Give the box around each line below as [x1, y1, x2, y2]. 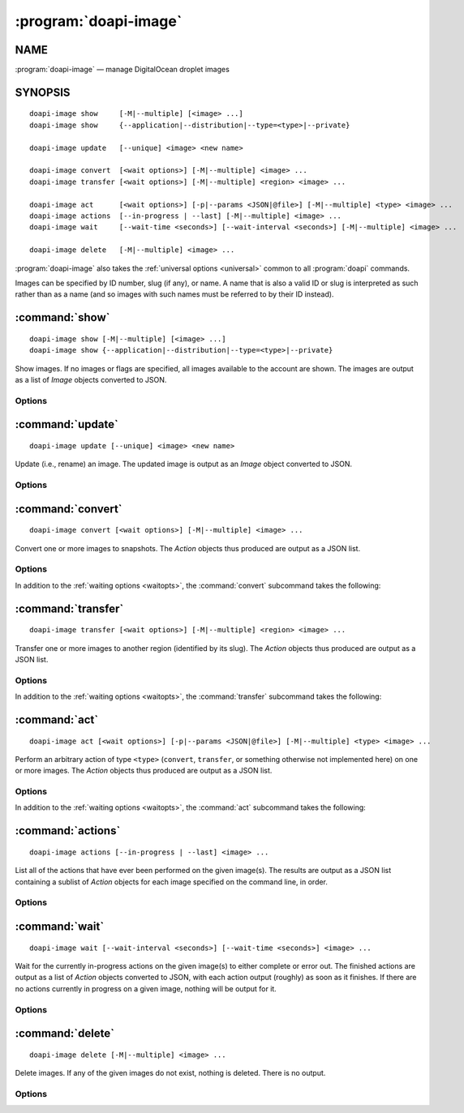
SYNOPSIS [15, 85, 71, 99]
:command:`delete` [15, 1026, 115, 1041]
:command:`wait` [15, 919, 105, 933]
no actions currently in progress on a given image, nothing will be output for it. [15, 983, 277, 993]
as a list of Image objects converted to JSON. [15, 375, 167, 384]
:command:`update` [15, 417, 119, 431]
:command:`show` [15, 310, 110, 324]
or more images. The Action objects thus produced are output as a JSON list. [15, 766, 273, 776]
